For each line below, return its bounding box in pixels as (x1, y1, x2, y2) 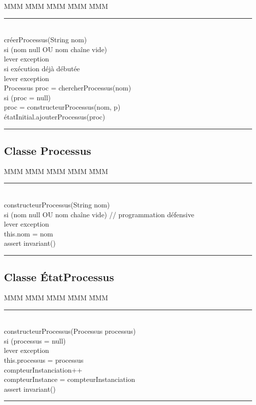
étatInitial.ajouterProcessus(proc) (4, 111, 105, 121)
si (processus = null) (4, 335, 66, 346)
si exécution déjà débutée (4, 63, 80, 73)
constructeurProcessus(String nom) (4, 199, 110, 209)
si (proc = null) (4, 92, 51, 102)
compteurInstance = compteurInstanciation (4, 374, 135, 384)
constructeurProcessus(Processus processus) (4, 326, 136, 336)
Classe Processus (4, 143, 92, 158)
